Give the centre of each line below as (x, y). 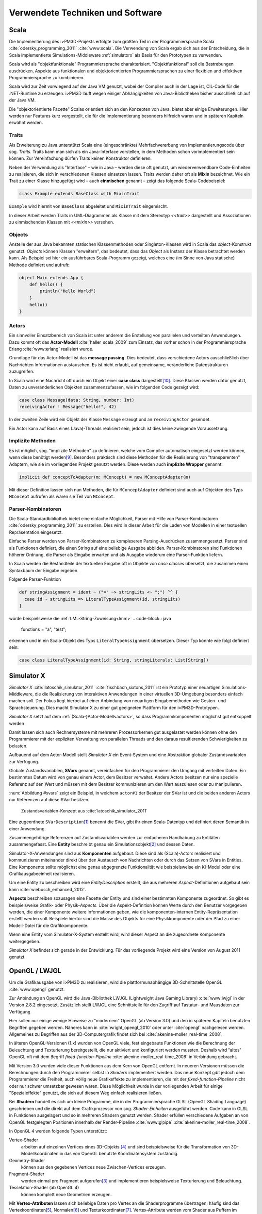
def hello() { (46, 284)
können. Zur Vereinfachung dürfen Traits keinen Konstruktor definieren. (81, 158)
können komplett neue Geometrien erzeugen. (66, 1194)
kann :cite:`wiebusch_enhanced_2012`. (48, 889)
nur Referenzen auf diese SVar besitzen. (49, 800)
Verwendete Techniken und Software (86, 13)
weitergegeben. (25, 941)
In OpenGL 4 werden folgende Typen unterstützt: (58, 1131)
